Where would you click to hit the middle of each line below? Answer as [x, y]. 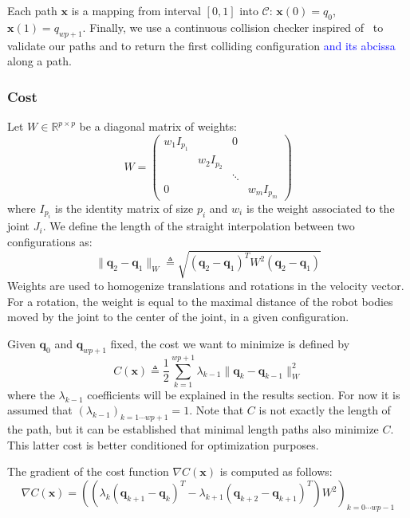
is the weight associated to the [320, 208]
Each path [32, 10]
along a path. [39, 61]
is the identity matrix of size [124, 208]
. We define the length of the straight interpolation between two [199, 226]
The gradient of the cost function [88, 471]
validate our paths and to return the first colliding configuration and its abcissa [201, 45]
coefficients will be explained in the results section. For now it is [244, 394]
